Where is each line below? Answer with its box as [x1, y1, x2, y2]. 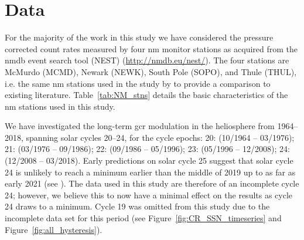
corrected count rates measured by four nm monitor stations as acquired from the [5, 42, 298, 55]
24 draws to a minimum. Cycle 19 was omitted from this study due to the [5, 200, 270, 212]
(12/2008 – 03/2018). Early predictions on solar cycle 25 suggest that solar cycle [5, 154, 293, 167]
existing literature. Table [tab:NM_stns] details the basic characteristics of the [5, 89, 288, 101]
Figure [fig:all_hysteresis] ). [5, 223, 103, 235]
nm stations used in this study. [5, 100, 115, 112]
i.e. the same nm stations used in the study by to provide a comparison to [5, 77, 271, 89]
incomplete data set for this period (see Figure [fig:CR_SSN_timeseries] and [5, 212, 282, 224]
